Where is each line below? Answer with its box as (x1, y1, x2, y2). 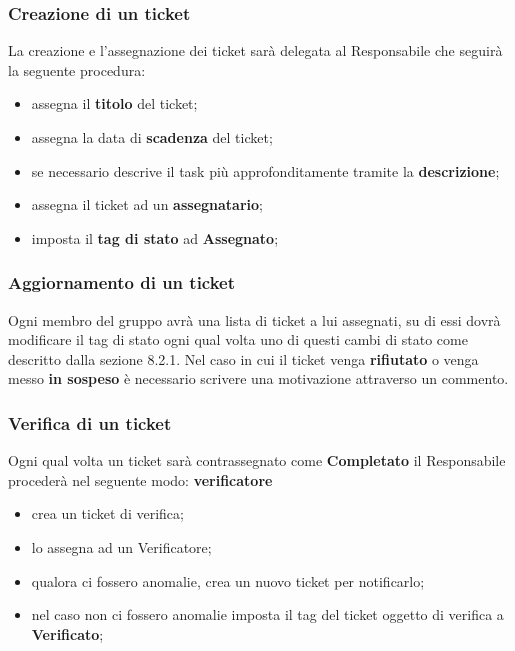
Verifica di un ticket (8, 410, 172, 435)
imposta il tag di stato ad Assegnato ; (31, 227, 279, 248)
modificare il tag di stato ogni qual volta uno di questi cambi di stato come (8, 329, 468, 350)
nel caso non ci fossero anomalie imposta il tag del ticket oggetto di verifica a (31, 604, 504, 625)
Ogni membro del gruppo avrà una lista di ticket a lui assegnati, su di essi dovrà (8, 309, 501, 330)
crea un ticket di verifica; (31, 503, 184, 524)
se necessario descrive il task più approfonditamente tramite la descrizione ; (31, 160, 500, 181)
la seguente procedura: (8, 59, 146, 80)
